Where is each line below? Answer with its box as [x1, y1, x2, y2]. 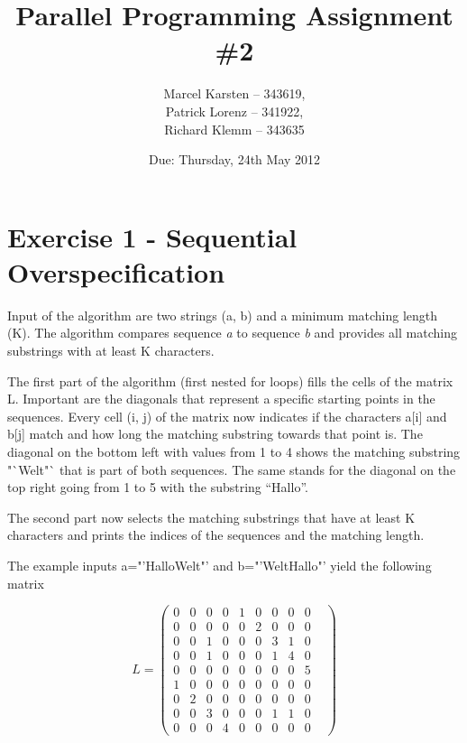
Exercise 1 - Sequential [7, 218, 298, 255]
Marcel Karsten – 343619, [163, 84, 306, 103]
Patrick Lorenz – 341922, [165, 101, 304, 120]
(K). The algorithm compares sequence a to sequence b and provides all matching [7, 323, 457, 342]
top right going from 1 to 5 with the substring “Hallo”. [7, 478, 308, 497]
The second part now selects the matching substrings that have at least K [7, 507, 416, 526]
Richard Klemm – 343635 [164, 119, 305, 138]
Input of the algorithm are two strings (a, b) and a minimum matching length [7, 305, 438, 324]
